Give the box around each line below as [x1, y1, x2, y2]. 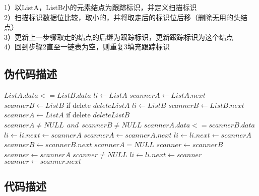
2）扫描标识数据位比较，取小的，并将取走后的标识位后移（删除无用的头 [4, 12, 240, 22]
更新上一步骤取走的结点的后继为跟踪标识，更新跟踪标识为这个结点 [14, 31, 233, 42]
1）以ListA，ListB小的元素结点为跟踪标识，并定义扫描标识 [4, 2, 197, 12]
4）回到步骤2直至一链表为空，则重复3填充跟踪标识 [4, 41, 170, 52]
